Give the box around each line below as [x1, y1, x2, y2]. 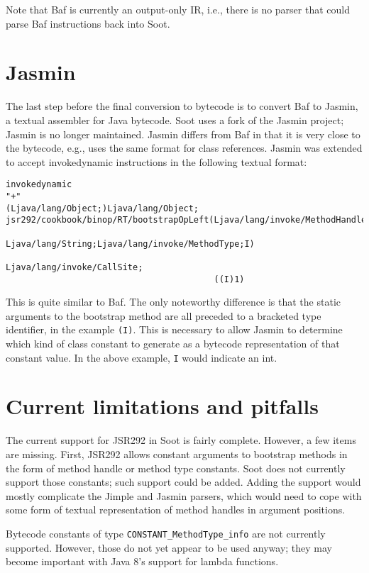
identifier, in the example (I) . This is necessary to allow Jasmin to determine [6, 322, 343, 337]
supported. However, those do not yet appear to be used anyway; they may [6, 540, 332, 555]
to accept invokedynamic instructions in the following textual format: [6, 154, 307, 169]
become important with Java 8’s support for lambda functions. [6, 554, 279, 569]
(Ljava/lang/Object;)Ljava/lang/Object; [6, 203, 199, 213]
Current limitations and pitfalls [6, 391, 319, 421]
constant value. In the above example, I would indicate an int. [6, 350, 277, 365]
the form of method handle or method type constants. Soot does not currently [6, 460, 346, 475]
